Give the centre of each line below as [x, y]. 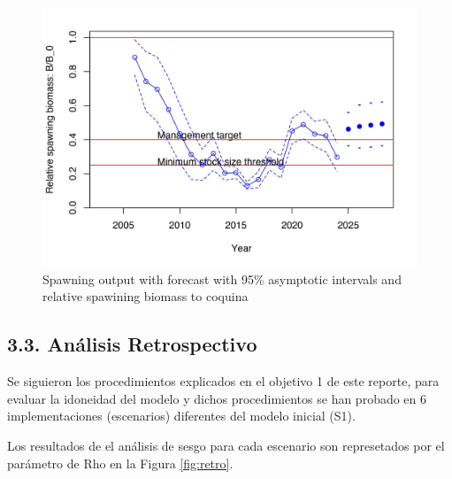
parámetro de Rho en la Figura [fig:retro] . [120, 463]
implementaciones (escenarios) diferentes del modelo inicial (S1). [181, 416]
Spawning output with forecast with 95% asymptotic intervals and [222, 278]
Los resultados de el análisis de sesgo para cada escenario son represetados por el [226, 445]
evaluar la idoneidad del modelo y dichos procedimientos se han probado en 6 [217, 398]
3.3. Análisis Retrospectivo [132, 344]
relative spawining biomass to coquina [146, 296]
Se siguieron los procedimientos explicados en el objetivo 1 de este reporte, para [223, 381]
